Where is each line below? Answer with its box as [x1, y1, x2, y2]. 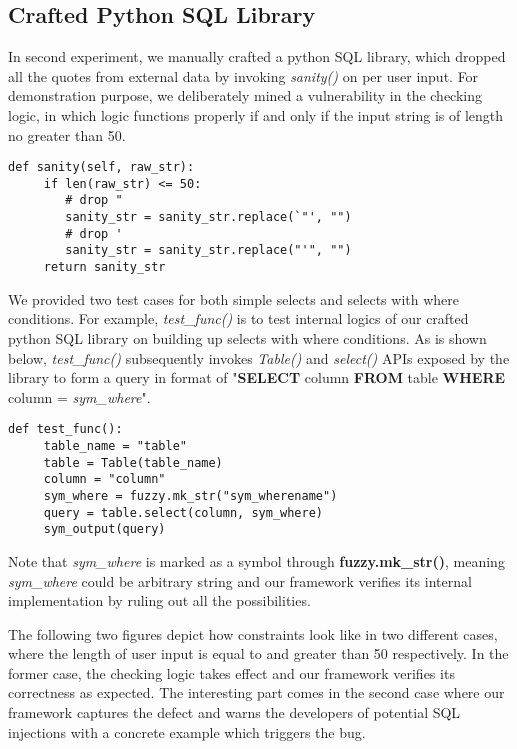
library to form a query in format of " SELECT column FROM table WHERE [8, 367, 506, 388]
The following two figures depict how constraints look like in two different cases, [8, 623, 498, 644]
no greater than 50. [8, 124, 126, 145]
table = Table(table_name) [43, 455, 223, 470]
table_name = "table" [43, 438, 187, 453]
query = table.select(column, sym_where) [43, 505, 323, 520]
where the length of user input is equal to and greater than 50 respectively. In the [8, 643, 509, 664]
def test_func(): [8, 422, 123, 437]
